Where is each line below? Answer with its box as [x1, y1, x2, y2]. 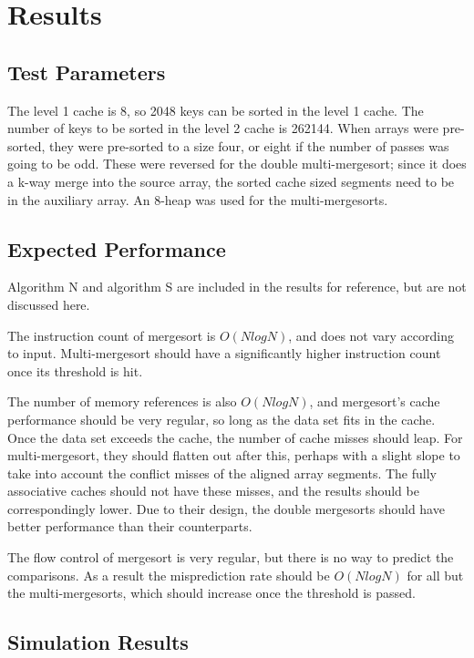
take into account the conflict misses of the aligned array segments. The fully [7, 463, 437, 482]
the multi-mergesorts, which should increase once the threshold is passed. [7, 583, 416, 602]
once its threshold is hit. [7, 361, 143, 380]
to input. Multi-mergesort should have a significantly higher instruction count [7, 344, 441, 363]
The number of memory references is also [7, 392, 237, 411]
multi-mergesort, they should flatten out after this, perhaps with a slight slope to [7, 446, 460, 465]
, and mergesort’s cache [309, 392, 440, 411]
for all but [407, 565, 464, 584]
